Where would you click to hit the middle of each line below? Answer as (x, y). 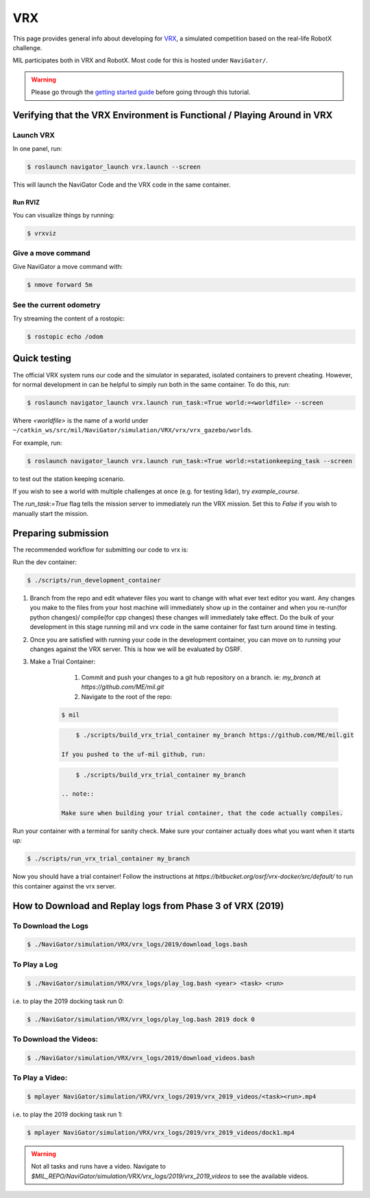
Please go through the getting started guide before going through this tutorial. (141, 92)
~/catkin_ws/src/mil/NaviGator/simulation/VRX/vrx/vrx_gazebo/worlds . (133, 430)
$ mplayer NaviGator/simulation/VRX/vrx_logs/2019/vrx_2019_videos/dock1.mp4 (161, 1132)
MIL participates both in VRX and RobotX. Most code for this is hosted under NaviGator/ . (140, 60)
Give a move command (51, 252)
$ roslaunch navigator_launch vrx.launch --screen (114, 167)
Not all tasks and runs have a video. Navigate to (98, 1166)
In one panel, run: (37, 149)
